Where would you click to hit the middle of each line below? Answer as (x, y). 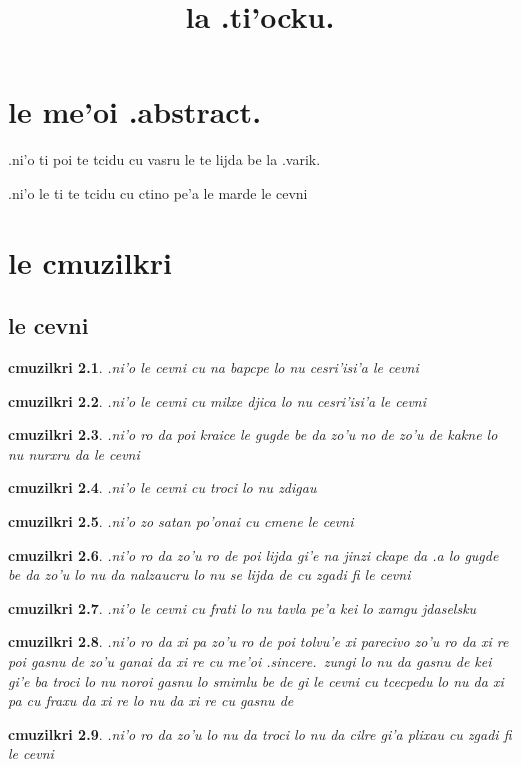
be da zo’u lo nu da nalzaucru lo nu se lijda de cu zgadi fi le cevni (209, 574)
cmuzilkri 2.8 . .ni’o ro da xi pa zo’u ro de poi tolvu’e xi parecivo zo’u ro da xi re (258, 641)
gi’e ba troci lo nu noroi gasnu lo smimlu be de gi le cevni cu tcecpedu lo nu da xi (256, 680)
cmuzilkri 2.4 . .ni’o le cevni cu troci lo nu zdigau (162, 487)
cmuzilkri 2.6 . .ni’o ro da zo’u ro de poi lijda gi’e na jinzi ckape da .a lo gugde (253, 554)
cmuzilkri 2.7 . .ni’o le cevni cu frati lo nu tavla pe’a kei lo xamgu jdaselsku (242, 607)
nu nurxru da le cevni (74, 453)
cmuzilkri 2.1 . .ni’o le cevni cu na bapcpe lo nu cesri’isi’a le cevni (213, 367)
